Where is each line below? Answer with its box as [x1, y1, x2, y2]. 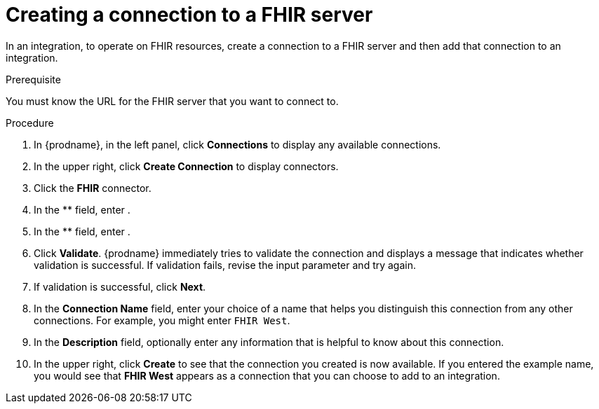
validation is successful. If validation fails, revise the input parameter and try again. [34, 258, 417, 271]
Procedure [6, 116, 54, 129]
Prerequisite [6, 73, 61, 85]
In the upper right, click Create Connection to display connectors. [34, 160, 339, 172]
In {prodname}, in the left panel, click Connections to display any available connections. [34, 138, 441, 151]
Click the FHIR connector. [34, 181, 152, 194]
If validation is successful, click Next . [34, 280, 206, 293]
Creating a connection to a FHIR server [6, 3, 373, 27]
